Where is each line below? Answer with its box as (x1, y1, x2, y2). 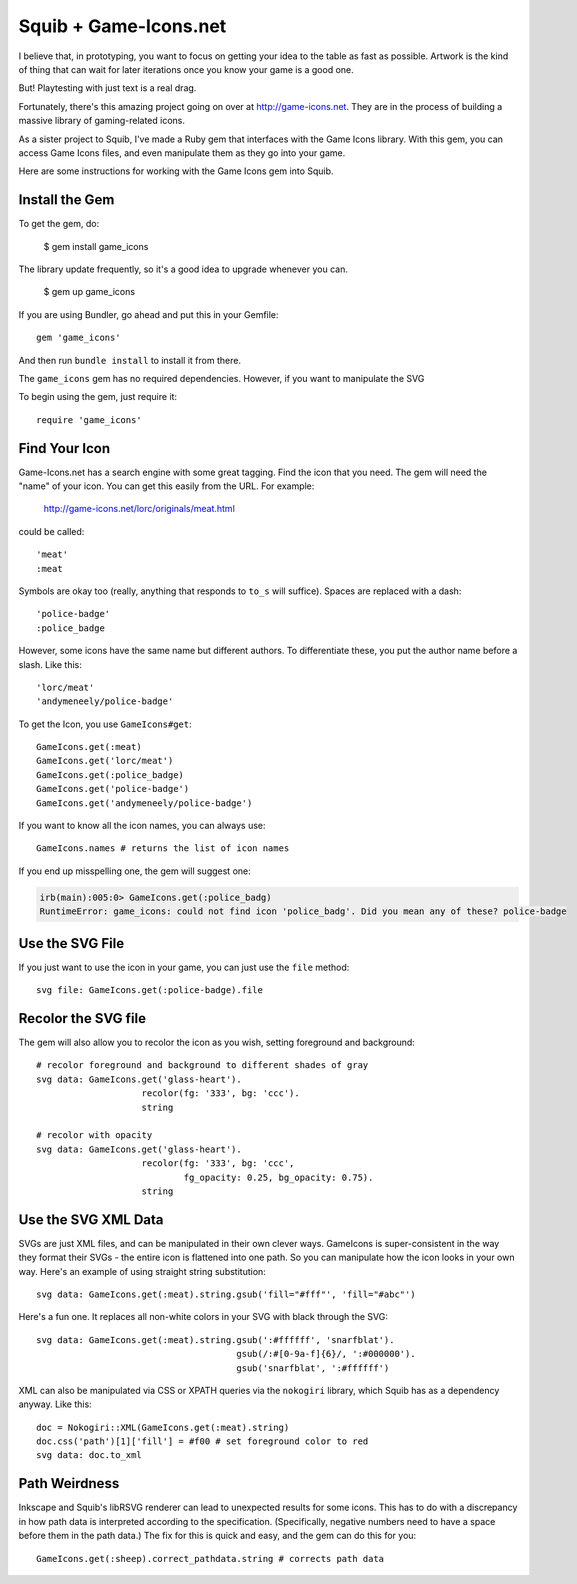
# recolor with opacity (36, 1130, 153, 1141)
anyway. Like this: (18, 1398, 92, 1410)
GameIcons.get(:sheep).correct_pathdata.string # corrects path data (36, 1553, 385, 1564)
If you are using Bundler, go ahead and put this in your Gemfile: (18, 308, 279, 320)
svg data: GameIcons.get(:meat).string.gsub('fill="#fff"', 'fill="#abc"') (36, 1288, 416, 1300)
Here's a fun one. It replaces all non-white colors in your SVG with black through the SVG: (18, 1311, 389, 1323)
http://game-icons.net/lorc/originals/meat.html (43, 503, 235, 515)
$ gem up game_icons (43, 286, 135, 298)
